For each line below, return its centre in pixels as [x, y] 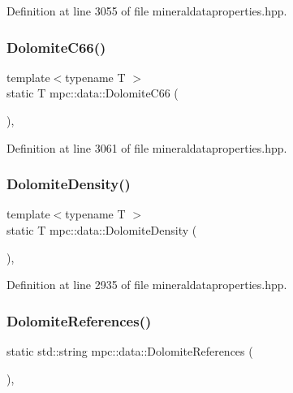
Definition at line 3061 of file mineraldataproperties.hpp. [147, 147]
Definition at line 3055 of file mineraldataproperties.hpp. [147, 11]
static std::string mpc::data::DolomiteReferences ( [130, 351]
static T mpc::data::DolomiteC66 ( [93, 93]
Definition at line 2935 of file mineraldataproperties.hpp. [147, 285]
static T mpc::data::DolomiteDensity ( [102, 230]
